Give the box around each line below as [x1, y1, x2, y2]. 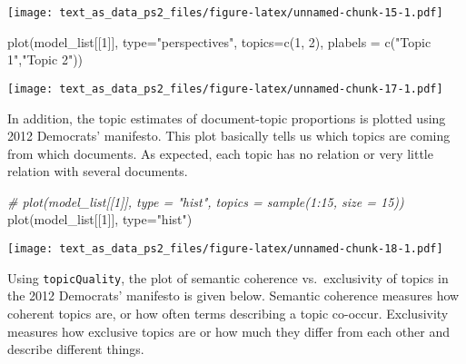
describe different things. [7, 339, 144, 359]
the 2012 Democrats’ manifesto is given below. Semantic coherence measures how [7, 286, 460, 305]
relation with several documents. [7, 162, 188, 181]
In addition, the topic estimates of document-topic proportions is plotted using [7, 108, 446, 127]
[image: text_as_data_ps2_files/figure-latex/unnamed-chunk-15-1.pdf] [7, 6, 443, 19]
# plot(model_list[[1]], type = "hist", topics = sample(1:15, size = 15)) [7, 192, 404, 211]
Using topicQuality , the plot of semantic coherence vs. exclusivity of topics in [7, 268, 449, 287]
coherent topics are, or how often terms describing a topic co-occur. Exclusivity [7, 303, 449, 322]
